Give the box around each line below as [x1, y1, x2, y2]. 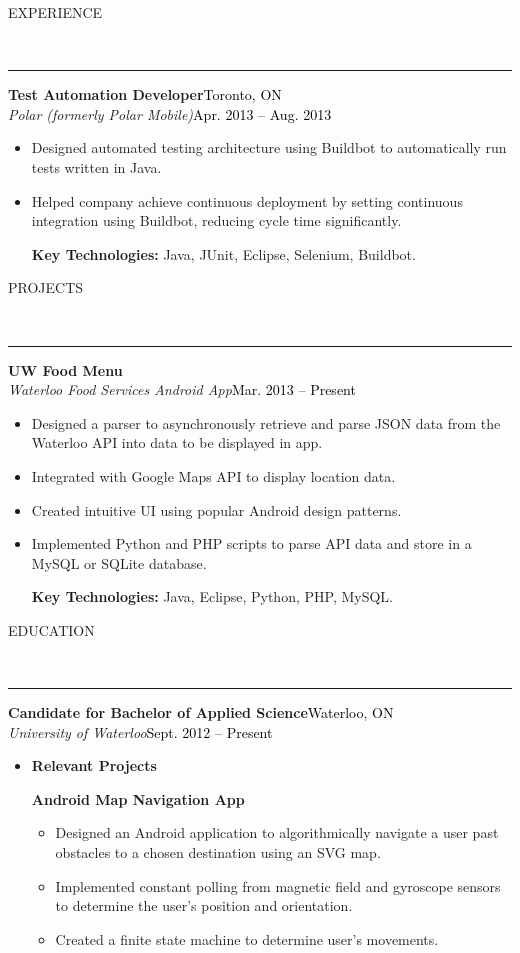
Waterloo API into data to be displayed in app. [31, 432, 323, 453]
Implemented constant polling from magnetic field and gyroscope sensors [55, 875, 501, 896]
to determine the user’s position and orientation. [55, 895, 353, 916]
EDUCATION [8, 619, 95, 640]
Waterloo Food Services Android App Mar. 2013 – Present [8, 379, 356, 400]
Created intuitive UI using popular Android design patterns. [31, 499, 402, 520]
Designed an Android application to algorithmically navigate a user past [55, 822, 499, 843]
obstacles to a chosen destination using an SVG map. [55, 842, 381, 863]
